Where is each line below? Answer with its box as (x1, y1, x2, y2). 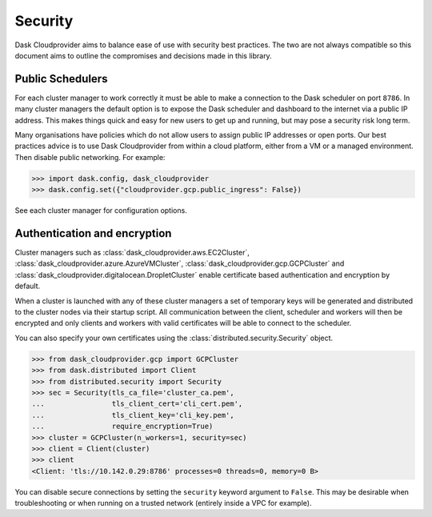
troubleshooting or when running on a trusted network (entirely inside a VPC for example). (14, 499, 312, 508)
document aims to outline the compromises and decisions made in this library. (14, 50, 272, 60)
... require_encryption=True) (31, 422, 214, 431)
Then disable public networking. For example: (14, 152, 166, 162)
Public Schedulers (14, 72, 108, 86)
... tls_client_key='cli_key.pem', (31, 411, 235, 419)
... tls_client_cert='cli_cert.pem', (31, 399, 243, 408)
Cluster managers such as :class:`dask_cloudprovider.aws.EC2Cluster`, (14, 248, 250, 258)
